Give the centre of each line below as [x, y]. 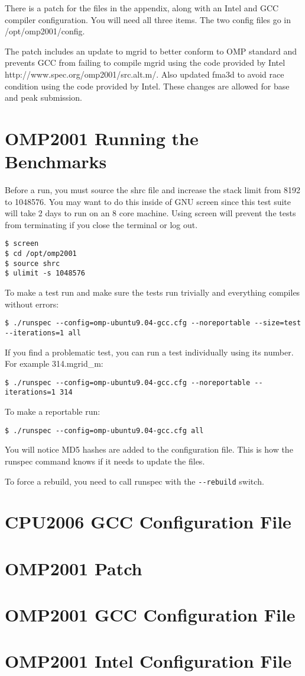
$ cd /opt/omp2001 [41, 254]
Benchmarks [56, 161]
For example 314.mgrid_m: [54, 363]
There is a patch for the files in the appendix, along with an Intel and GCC [142, 8]
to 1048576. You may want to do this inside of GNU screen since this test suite [148, 201]
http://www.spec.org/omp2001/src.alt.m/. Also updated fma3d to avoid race [145, 74]
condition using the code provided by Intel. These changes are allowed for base [147, 86]
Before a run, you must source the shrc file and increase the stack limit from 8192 [153, 190]
